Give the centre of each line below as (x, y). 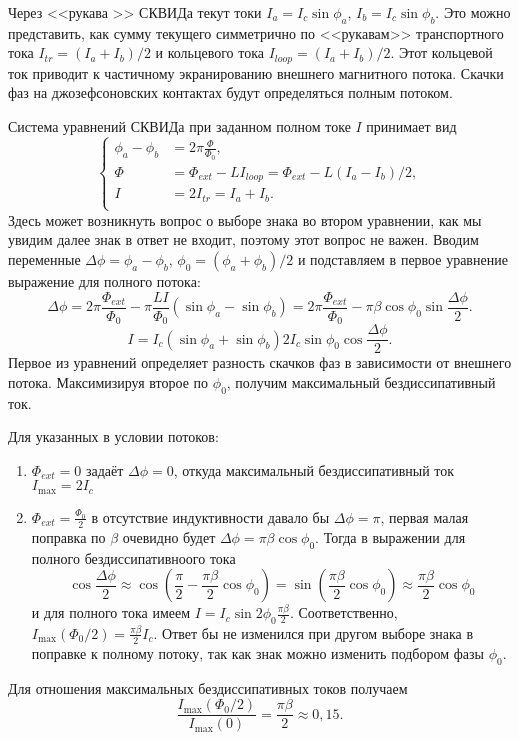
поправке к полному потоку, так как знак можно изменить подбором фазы (257, 652)
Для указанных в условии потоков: (113, 436)
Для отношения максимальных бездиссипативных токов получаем (208, 687)
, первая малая (424, 516)
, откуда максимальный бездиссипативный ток (314, 469)
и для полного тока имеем (111, 612)
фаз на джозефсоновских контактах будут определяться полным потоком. (230, 92)
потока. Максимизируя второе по (108, 381)
